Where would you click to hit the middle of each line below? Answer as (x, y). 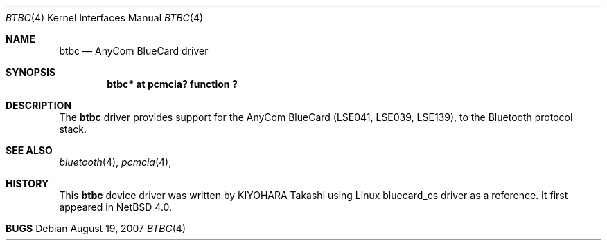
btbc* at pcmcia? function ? (172, 84)
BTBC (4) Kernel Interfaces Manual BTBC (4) (105, 18)
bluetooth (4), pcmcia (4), (115, 162)
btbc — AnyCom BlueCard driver (134, 51)
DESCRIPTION (39, 105)
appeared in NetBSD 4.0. (116, 207)
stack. (73, 129)
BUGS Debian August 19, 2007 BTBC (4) (96, 228)
